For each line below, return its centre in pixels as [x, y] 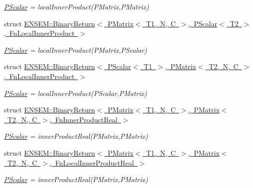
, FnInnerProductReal [84, 119]
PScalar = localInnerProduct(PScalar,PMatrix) [76, 93]
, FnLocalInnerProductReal [92, 162]
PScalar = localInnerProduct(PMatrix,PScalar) [76, 49]
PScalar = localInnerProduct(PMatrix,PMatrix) [77, 6]
